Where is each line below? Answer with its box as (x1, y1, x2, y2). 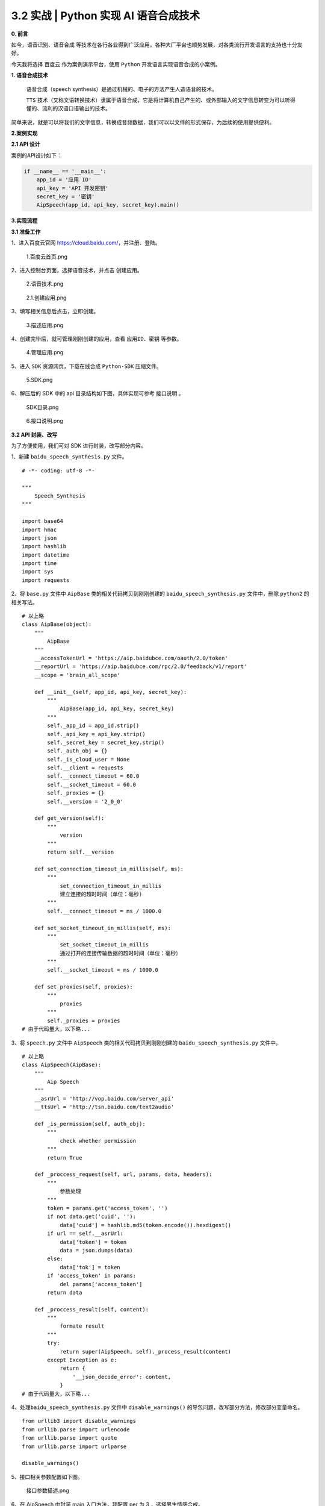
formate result (60, 1323, 105, 1329)
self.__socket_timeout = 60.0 (47, 781, 137, 788)
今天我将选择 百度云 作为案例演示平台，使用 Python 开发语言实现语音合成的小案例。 (11, 60, 221, 67)
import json (22, 534, 57, 542)
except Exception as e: (47, 1357, 117, 1364)
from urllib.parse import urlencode (22, 1426, 130, 1433)
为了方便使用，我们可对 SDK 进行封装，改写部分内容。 (11, 442, 147, 449)
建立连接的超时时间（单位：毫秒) (60, 890, 143, 898)
